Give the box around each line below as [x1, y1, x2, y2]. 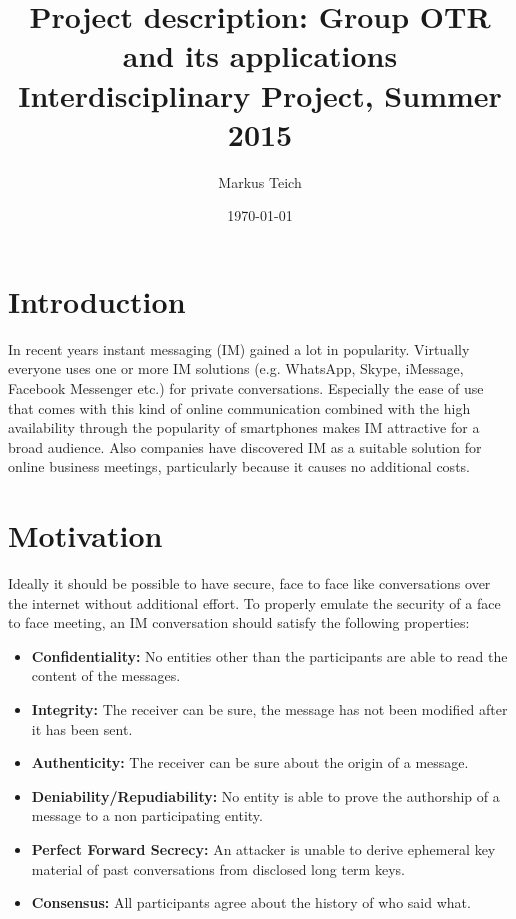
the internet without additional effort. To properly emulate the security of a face [8, 592, 501, 613]
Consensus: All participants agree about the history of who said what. [31, 892, 471, 913]
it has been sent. [31, 718, 133, 739]
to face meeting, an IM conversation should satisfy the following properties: [8, 612, 470, 633]
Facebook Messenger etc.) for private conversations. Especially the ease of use [8, 378, 484, 398]
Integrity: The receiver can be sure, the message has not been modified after [31, 699, 508, 720]
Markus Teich [218, 171, 302, 192]
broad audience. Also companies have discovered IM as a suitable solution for [8, 436, 482, 457]
